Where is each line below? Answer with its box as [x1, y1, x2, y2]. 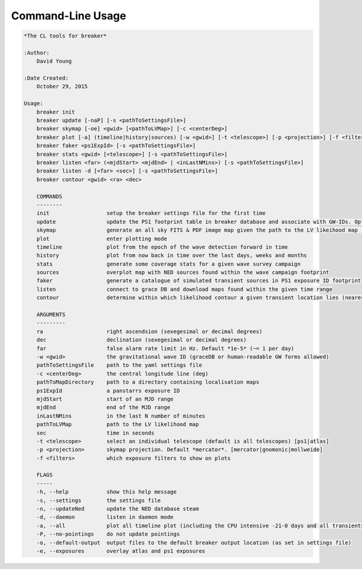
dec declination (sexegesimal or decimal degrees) [36, 337, 247, 343]
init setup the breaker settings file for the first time [36, 210, 266, 217]
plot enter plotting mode [36, 235, 167, 242]
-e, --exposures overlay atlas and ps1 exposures [36, 547, 206, 555]
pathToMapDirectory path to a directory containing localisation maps [36, 379, 259, 386]
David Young [36, 58, 72, 65]
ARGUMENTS [36, 311, 66, 318]
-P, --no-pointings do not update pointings [36, 531, 180, 538]
